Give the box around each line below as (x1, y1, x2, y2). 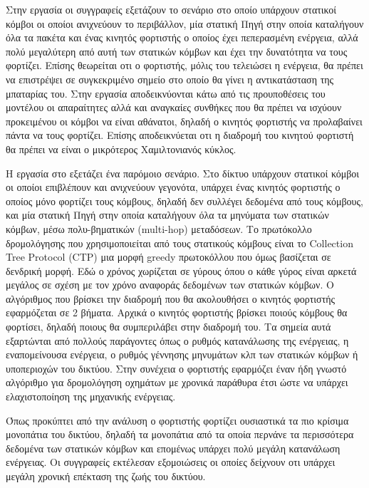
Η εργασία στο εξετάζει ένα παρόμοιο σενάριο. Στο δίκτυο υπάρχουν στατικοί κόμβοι (6, 165, 360, 180)
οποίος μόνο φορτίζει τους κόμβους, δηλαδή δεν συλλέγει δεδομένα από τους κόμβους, (6, 193, 363, 208)
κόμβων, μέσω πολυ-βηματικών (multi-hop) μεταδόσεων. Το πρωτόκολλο (6, 221, 312, 236)
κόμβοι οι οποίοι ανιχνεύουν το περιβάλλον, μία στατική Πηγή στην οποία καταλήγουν (6, 16, 364, 31)
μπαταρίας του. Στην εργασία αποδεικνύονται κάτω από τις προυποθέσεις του (6, 85, 326, 100)
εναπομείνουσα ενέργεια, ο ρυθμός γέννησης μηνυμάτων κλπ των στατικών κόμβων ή (6, 347, 358, 362)
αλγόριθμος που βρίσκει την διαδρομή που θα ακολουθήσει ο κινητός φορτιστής (6, 291, 336, 306)
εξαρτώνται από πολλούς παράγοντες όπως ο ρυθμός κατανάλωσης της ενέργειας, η (6, 333, 349, 348)
